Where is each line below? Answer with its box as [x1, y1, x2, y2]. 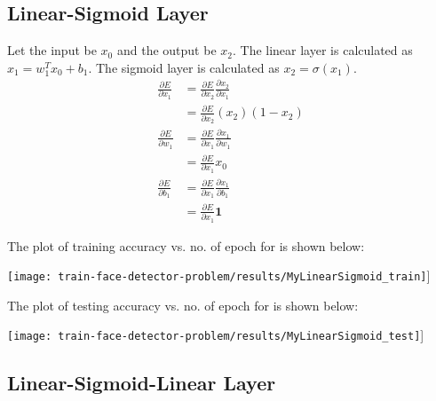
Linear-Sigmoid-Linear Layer [7, 369, 276, 397]
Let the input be [7, 41, 97, 59]
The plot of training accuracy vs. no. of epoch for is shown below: [7, 236, 365, 255]
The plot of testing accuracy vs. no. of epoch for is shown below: [7, 295, 359, 314]
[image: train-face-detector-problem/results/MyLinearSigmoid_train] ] [7, 266, 431, 285]
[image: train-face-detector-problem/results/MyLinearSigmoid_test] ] [7, 326, 424, 344]
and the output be [116, 41, 217, 59]
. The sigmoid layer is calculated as [88, 58, 280, 76]
